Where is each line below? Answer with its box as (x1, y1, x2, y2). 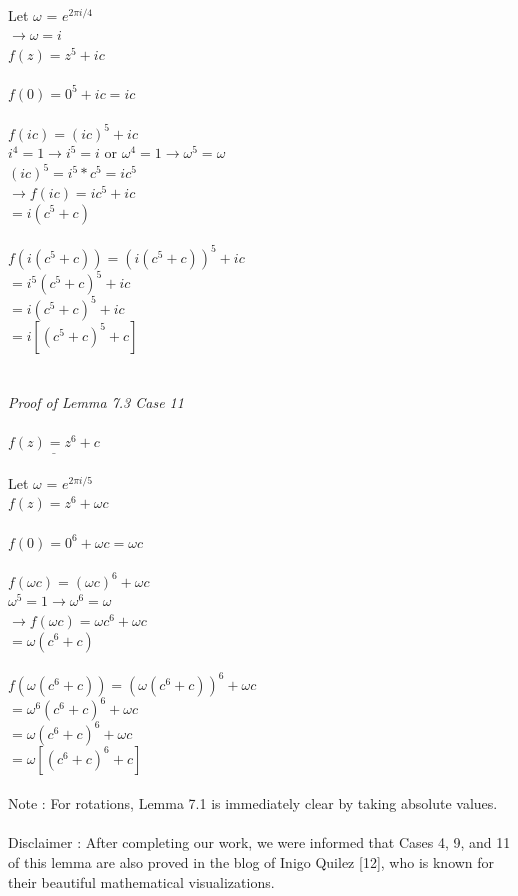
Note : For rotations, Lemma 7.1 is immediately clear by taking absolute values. (8, 793, 498, 814)
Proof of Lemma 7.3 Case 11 (8, 391, 184, 412)
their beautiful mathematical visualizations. (8, 871, 275, 892)
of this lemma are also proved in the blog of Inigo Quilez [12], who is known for (8, 852, 495, 873)
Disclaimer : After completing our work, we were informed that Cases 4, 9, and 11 (8, 832, 511, 853)
